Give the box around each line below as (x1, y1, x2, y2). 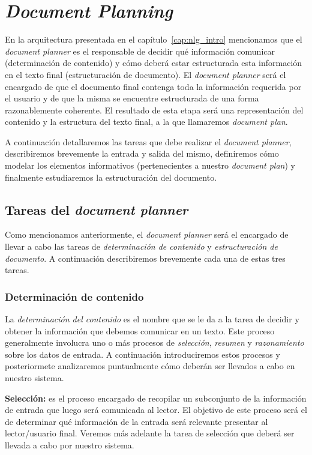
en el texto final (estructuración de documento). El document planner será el (5, 68, 286, 80)
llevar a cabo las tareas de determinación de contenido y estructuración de (5, 240, 278, 253)
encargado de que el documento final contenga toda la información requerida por (5, 80, 302, 92)
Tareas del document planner (5, 200, 188, 218)
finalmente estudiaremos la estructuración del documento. (5, 170, 217, 183)
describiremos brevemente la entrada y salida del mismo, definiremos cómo (5, 147, 279, 160)
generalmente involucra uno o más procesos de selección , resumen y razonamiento (5, 336, 304, 349)
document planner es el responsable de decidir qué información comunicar (5, 44, 275, 57)
